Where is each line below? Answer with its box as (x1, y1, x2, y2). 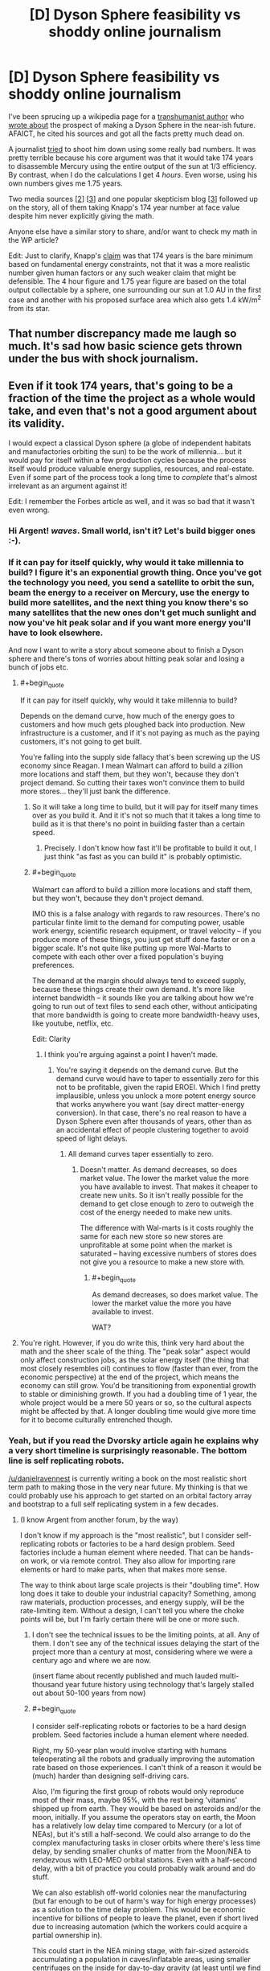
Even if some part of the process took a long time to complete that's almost (8, 472, 258, 481)
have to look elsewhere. (8, 627, 104, 638)
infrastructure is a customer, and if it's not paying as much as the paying (19, 727, 260, 737)
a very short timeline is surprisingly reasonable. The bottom (8, 1445, 247, 1457)
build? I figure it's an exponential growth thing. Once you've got (8, 567, 262, 578)
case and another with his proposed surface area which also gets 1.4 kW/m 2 (8, 293, 262, 305)
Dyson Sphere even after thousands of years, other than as (55, 1116, 252, 1126)
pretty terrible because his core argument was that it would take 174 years (8, 153, 254, 162)
